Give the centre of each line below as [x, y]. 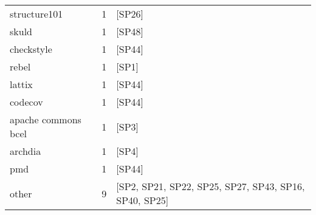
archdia [26, 151]
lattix [21, 84]
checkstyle [31, 49]
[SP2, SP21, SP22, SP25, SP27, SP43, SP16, [211, 186]
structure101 [36, 14]
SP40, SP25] [143, 200]
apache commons [46, 119]
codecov [26, 102]
